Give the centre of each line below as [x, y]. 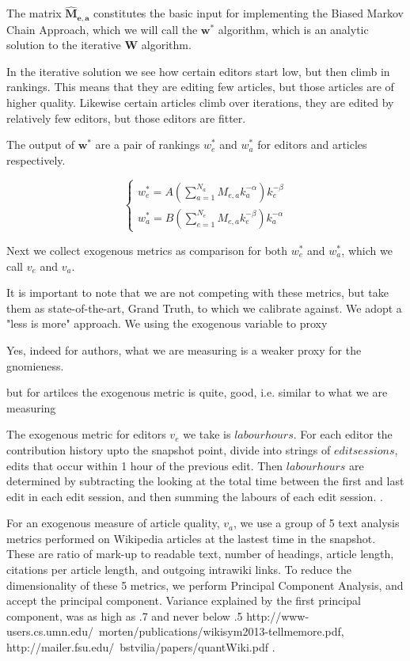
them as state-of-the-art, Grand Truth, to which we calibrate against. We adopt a [204, 308]
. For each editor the [343, 434]
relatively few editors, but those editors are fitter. [126, 118]
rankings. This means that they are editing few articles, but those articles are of [200, 87]
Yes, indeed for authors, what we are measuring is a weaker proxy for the [184, 349]
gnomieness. [35, 365]
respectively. [36, 160]
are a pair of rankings [148, 144]
